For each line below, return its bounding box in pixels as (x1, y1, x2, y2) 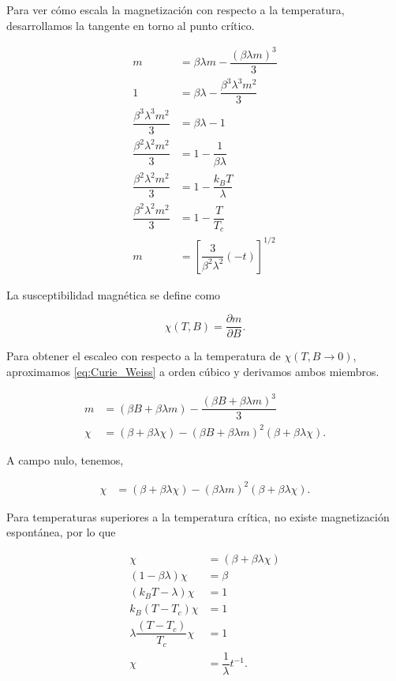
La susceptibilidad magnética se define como (6, 286, 221, 303)
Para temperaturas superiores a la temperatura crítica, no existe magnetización (6, 508, 390, 525)
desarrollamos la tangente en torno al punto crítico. (6, 17, 255, 33)
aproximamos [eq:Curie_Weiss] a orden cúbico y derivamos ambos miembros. (6, 363, 379, 379)
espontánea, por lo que (6, 524, 116, 540)
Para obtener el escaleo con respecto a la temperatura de (6, 348, 281, 364)
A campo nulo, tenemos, (6, 451, 124, 468)
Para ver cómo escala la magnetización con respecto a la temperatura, (6, 2, 345, 17)
